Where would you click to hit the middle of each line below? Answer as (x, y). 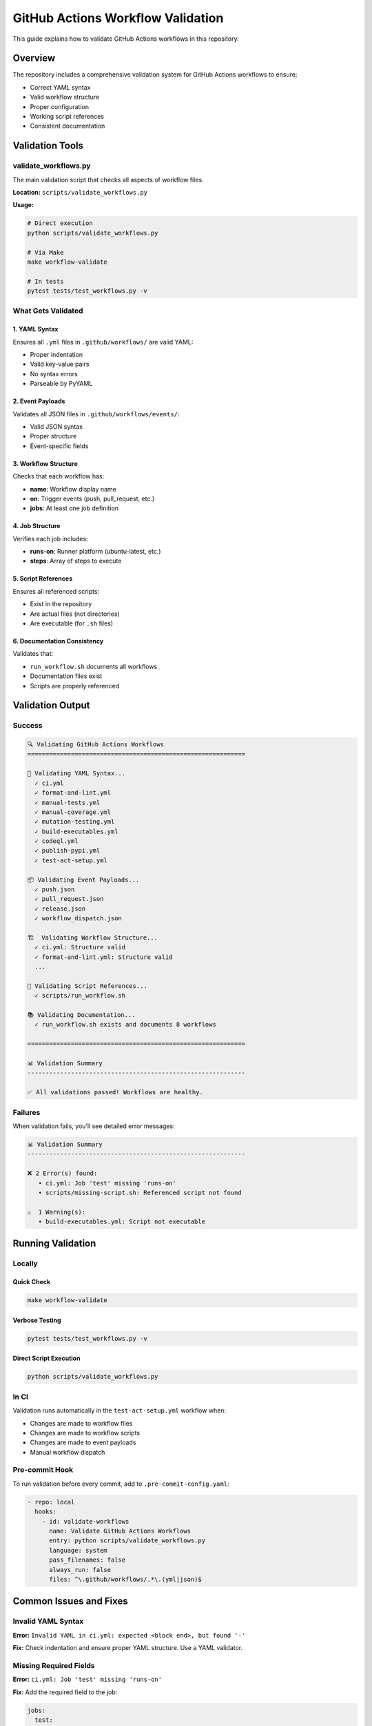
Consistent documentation (68, 126)
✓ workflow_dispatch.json (78, 919)
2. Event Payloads (39, 401)
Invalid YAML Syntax (48, 1621)
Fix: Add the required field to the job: (65, 1692)
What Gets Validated (48, 311)
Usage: (23, 205)
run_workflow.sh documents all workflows (94, 666)
